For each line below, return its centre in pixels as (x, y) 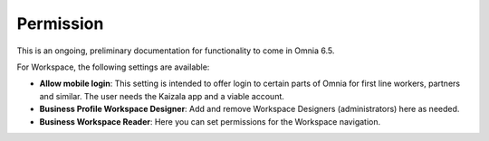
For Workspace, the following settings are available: (113, 67)
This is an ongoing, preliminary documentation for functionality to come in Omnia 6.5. (176, 51)
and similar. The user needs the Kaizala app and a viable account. (162, 96)
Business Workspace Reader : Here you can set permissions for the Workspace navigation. (210, 121)
